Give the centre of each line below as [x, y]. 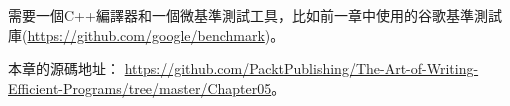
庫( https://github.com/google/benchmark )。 [146, 34]
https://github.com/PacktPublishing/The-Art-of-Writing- [301, 68]
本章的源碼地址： [64, 68]
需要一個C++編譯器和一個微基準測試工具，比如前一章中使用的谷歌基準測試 [255, 15]
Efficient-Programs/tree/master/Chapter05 [140, 87]
